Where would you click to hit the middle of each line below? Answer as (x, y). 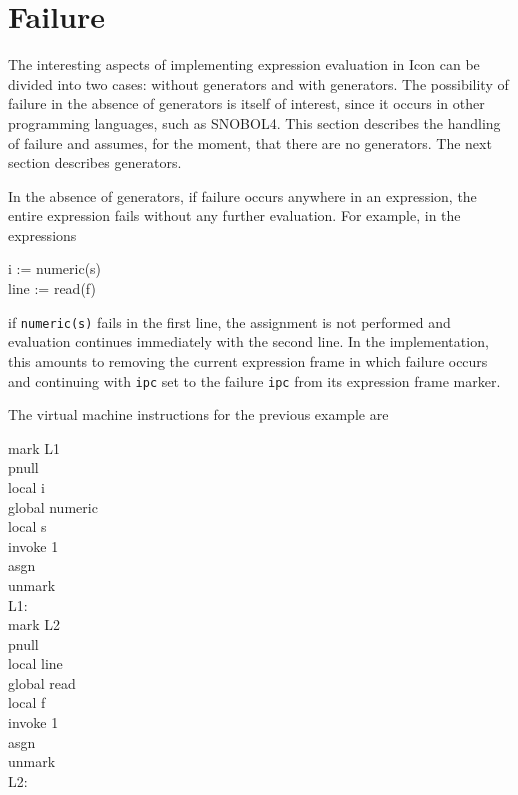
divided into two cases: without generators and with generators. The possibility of (258, 83)
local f (27, 702)
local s (27, 526)
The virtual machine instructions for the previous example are (198, 414)
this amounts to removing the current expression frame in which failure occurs (248, 360)
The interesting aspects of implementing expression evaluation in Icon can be (244, 64)
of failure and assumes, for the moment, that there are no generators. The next (250, 142)
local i (26, 486)
